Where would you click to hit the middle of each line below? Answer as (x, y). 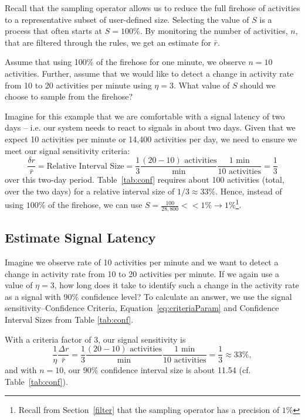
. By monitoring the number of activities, (214, 31)
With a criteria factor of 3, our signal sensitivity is (95, 339)
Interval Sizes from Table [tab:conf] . (69, 320)
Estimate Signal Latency (80, 238)
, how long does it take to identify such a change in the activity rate (177, 285)
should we (258, 85)
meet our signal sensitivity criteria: (67, 150)
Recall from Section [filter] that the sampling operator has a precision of (149, 410)
